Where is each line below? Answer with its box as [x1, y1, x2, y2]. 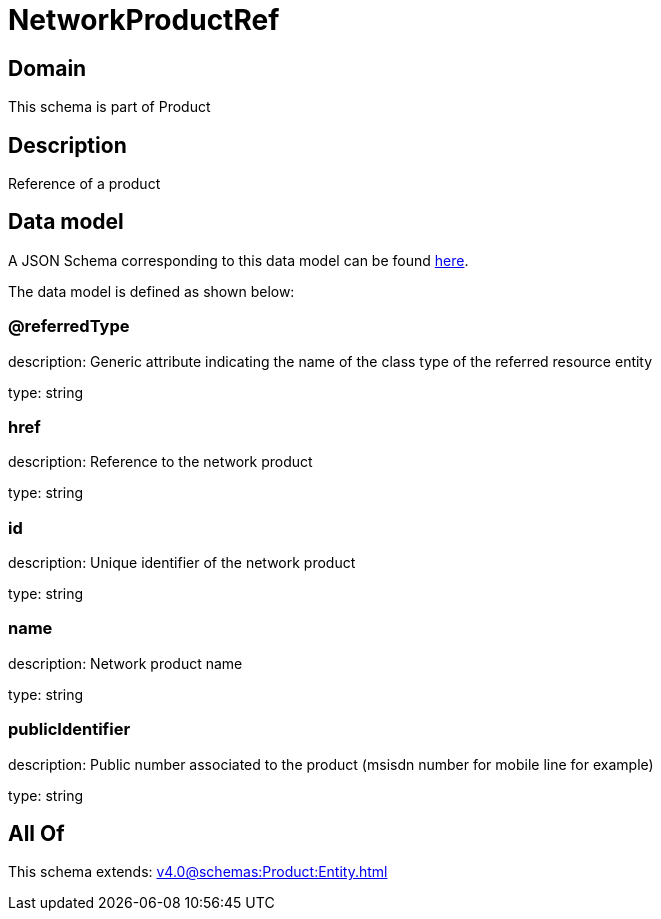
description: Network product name [8, 654, 243, 672]
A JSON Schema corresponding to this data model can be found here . [8, 251, 469, 269]
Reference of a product [8, 175, 161, 193]
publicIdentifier [8, 719, 131, 740]
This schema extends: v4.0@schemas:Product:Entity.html [8, 863, 388, 881]
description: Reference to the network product [8, 453, 313, 471]
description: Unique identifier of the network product [8, 554, 356, 572]
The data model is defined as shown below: [8, 282, 295, 300]
